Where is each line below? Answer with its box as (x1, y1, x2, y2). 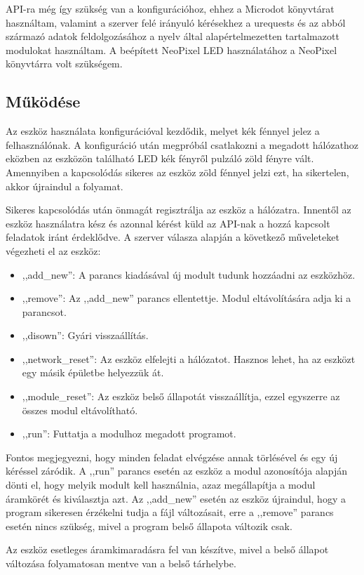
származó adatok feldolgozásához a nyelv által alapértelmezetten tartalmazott (6, 29, 339, 44)
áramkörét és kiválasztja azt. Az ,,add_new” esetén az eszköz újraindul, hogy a (6, 491, 346, 505)
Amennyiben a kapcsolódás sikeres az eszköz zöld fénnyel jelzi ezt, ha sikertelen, (6, 164, 349, 179)
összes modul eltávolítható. (22, 402, 138, 417)
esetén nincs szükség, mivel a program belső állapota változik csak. (6, 518, 292, 533)
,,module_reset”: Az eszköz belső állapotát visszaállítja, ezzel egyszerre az (22, 389, 340, 404)
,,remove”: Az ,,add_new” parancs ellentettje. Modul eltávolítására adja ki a (22, 291, 351, 305)
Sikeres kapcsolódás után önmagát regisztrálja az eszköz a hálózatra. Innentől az (6, 202, 351, 217)
